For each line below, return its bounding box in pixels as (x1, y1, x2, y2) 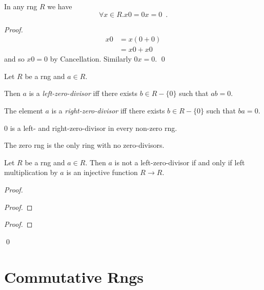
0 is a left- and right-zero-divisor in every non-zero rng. (4, 122, 177, 133)
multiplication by (4, 167, 58, 178)
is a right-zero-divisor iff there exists (51, 105, 165, 116)
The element (4, 105, 43, 116)
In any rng (4, 1, 37, 11)
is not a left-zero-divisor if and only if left (114, 157, 245, 167)
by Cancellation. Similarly (50, 53, 132, 64)
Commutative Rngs (4, 266, 144, 287)
